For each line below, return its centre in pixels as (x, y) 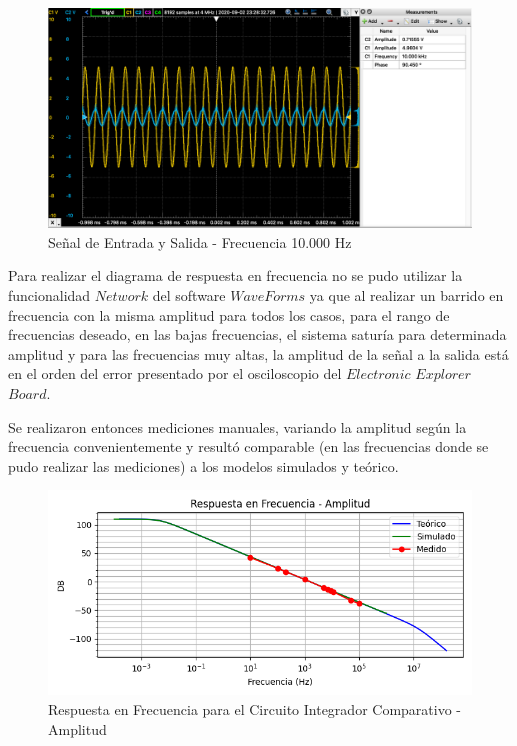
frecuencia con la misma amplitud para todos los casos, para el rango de (229, 314)
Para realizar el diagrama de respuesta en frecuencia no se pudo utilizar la (235, 275)
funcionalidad (49, 295)
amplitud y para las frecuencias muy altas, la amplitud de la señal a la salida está (258, 353)
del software (189, 295)
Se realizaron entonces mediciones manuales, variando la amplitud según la (237, 426)
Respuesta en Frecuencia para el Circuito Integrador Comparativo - (254, 709)
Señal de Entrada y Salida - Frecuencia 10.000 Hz (200, 241)
